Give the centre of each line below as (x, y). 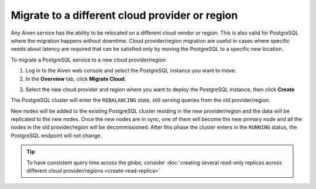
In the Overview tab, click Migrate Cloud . (76, 78)
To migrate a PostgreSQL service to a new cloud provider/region (88, 60)
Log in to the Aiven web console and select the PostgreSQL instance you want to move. (131, 71)
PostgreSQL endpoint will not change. (56, 135)
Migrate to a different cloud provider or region (124, 15)
